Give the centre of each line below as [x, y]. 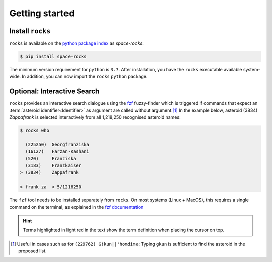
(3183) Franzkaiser [53, 166]
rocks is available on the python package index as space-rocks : [76, 43]
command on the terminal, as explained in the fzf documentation [76, 207]
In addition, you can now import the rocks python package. [85, 77]
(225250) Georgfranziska [57, 144]
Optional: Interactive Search [54, 91]
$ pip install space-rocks [53, 57]
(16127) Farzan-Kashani [57, 152]
